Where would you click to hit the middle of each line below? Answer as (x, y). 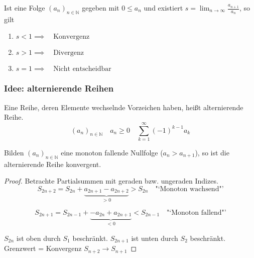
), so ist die (212, 152)
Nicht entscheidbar (82, 69)
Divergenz (69, 53)
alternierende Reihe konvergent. (53, 164)
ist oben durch (38, 238)
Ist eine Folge (25, 8)
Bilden (14, 152)
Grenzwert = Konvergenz (43, 248)
